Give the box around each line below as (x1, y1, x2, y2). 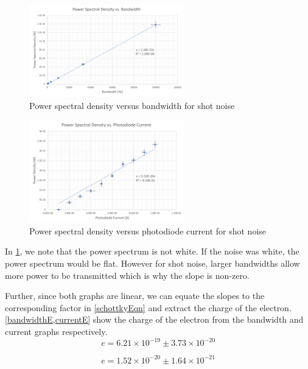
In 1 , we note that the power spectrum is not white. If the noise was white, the (5, 245, 299, 258)
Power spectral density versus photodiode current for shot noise (29, 224, 267, 237)
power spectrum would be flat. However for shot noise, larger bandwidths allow (5, 256, 300, 269)
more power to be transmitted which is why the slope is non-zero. (5, 269, 250, 281)
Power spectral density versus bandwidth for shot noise (29, 99, 235, 111)
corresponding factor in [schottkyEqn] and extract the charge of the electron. (5, 301, 292, 314)
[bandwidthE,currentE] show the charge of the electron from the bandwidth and (5, 313, 304, 326)
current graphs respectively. (5, 325, 108, 337)
